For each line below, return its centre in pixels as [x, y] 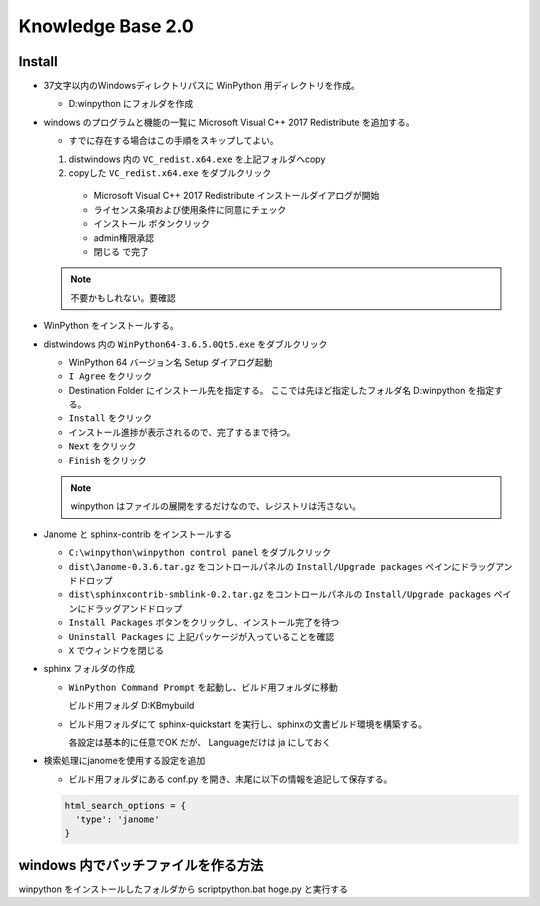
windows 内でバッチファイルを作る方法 [141, 865]
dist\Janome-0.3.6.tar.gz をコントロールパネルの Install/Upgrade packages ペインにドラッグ [282, 566]
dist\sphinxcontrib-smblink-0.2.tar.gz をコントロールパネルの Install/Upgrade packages [280, 594]
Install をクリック [110, 418]
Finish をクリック [107, 460]
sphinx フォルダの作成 [89, 669]
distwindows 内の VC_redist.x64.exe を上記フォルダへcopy [197, 159]
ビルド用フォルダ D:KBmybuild [131, 706]
